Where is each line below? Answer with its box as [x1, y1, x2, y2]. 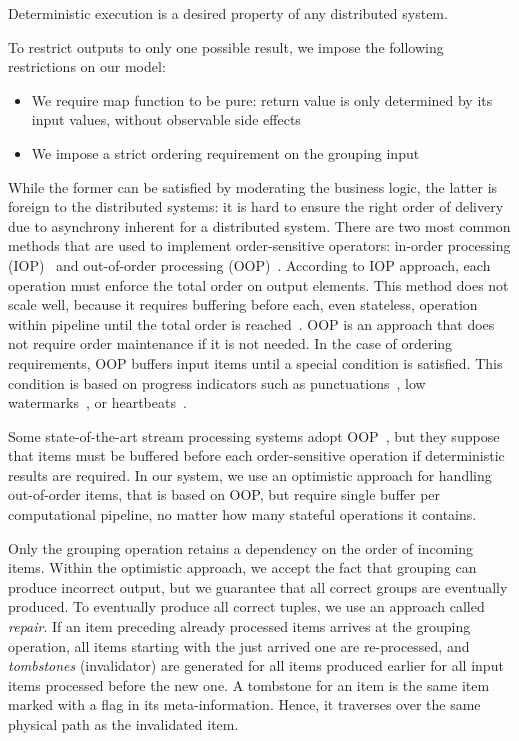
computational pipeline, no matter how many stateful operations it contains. [8, 504, 477, 525]
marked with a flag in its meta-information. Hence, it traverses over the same [8, 694, 481, 715]
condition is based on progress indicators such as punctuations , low [8, 372, 426, 393]
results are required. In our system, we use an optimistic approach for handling [8, 464, 492, 485]
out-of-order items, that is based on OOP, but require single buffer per [8, 484, 441, 505]
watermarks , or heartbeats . [8, 392, 187, 413]
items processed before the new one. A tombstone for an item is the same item [8, 674, 490, 695]
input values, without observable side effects [31, 109, 301, 130]
